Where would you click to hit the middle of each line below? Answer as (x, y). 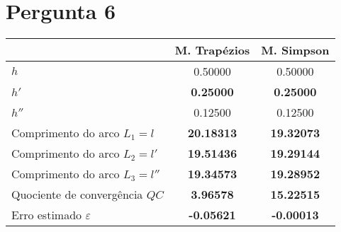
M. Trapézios (212, 50)
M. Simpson (295, 50)
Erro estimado (47, 215)
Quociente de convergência (77, 195)
